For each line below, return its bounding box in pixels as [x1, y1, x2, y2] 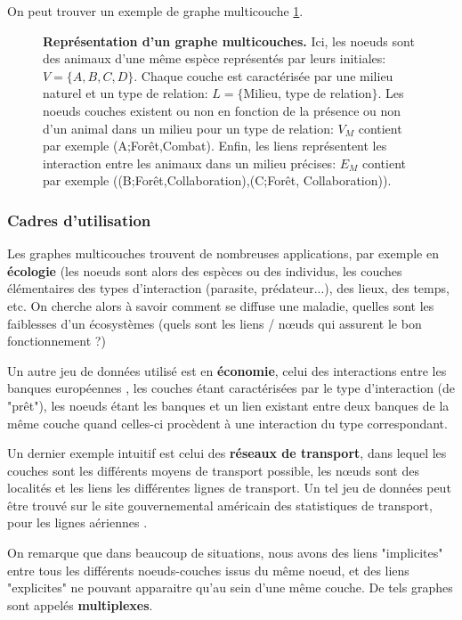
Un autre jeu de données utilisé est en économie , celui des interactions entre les [7, 361, 447, 379]
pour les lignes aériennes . [7, 513, 148, 532]
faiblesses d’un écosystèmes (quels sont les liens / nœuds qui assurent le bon [7, 314, 422, 332]
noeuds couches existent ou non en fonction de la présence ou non [43, 101, 401, 119]
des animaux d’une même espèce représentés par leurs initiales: [43, 49, 386, 68]
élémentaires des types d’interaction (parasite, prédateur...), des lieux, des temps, [7, 279, 450, 298]
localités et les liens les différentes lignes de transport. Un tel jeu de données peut [7, 478, 451, 497]
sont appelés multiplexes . [7, 595, 153, 614]
